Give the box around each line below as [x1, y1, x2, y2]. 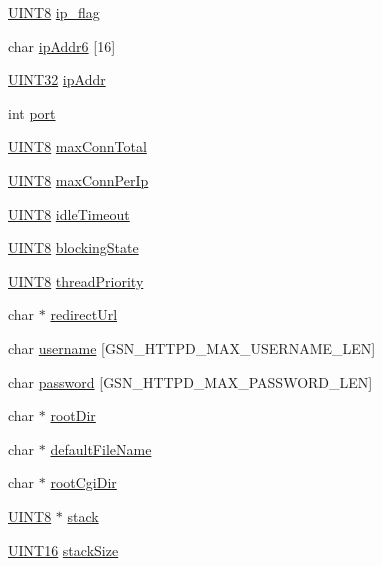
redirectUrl [50, 304, 118, 325]
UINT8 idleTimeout [8, 203, 130, 224]
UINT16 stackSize [8, 539, 119, 560]
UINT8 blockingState [8, 237, 139, 258]
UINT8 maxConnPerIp [8, 169, 149, 190]
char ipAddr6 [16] [8, 35, 116, 56]
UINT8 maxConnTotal [8, 136, 147, 157]
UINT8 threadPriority [8, 270, 144, 291]
